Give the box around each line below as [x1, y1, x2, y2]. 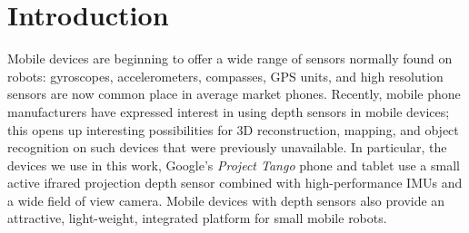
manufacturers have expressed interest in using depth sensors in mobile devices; [7, 102, 450, 121]
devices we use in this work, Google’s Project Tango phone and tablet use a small [7, 155, 460, 174]
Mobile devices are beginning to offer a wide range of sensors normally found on [7, 49, 453, 68]
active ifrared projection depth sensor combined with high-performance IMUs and [7, 173, 463, 192]
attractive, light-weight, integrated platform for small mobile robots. [7, 209, 387, 228]
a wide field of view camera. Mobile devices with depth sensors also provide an [7, 190, 445, 209]
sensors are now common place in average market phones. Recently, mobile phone [7, 84, 461, 103]
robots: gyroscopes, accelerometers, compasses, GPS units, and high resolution [7, 66, 444, 85]
